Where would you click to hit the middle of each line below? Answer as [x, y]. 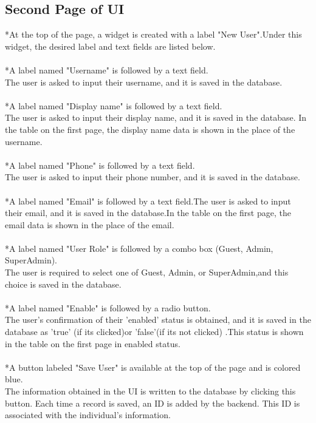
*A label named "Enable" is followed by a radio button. [108, 307]
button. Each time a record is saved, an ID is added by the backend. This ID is [153, 403]
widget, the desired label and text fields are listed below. [110, 46]
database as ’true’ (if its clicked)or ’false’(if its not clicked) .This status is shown [154, 332]
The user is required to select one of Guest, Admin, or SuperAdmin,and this [147, 272]
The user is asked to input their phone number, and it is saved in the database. [153, 177]
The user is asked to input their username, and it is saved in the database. [144, 82]
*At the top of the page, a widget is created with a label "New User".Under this [153, 34]
